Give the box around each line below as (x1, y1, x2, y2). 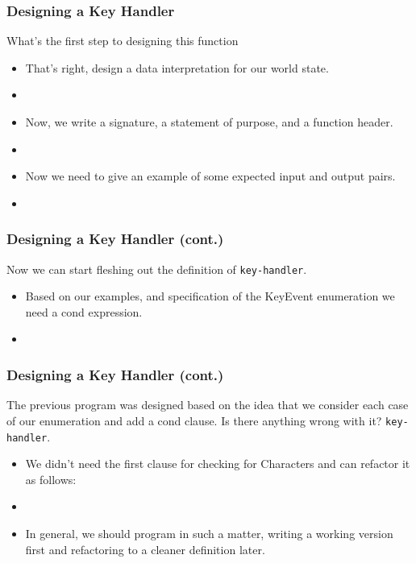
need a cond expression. (25, 303, 143, 320)
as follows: (25, 470, 77, 487)
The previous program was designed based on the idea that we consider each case (6, 396, 409, 413)
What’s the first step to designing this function (6, 32, 239, 49)
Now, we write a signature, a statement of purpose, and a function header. (25, 114, 393, 130)
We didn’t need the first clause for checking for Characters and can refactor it (25, 455, 410, 472)
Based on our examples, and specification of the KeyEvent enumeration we (25, 288, 395, 304)
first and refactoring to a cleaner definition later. (25, 540, 265, 557)
